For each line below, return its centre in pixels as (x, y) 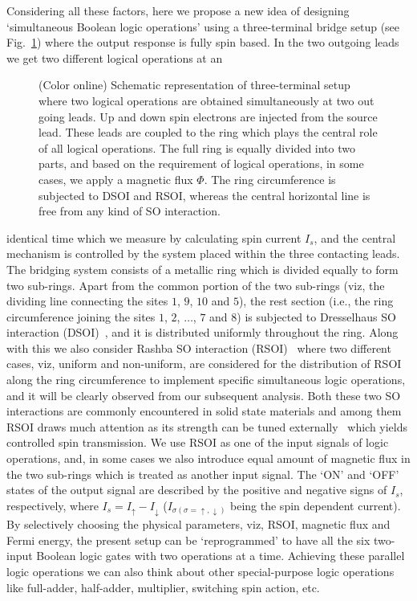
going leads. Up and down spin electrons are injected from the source (208, 116)
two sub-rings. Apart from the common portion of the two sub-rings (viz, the (196, 285)
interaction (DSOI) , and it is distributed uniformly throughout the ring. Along (202, 332)
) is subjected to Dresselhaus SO (316, 316)
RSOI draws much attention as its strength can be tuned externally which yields (207, 426)
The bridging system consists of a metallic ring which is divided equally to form (202, 269)
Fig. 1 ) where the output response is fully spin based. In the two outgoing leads (203, 42)
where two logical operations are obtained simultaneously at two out (206, 100)
